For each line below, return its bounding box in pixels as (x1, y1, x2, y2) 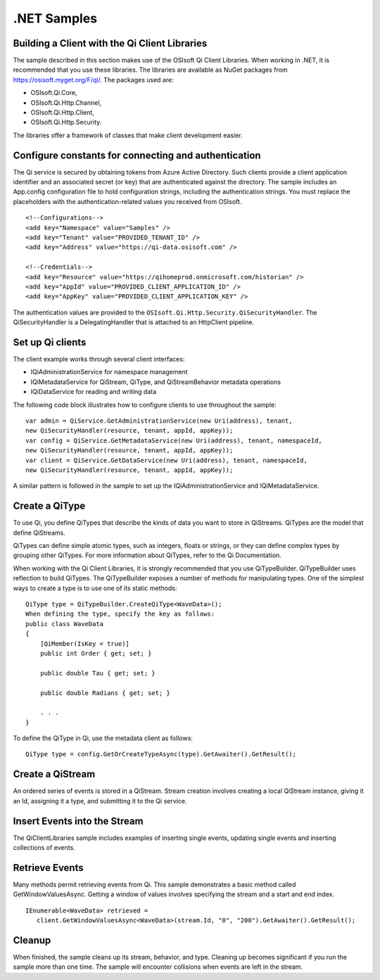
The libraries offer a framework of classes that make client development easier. (13, 131, 243, 139)
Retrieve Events (13, 862, 84, 874)
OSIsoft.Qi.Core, (30, 89, 77, 97)
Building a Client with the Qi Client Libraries (13, 37, 208, 49)
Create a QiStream (13, 768, 96, 780)
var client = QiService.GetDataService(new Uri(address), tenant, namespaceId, (25, 456, 308, 464)
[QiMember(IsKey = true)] (39, 639, 130, 647)
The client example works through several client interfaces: (13, 355, 185, 364)
